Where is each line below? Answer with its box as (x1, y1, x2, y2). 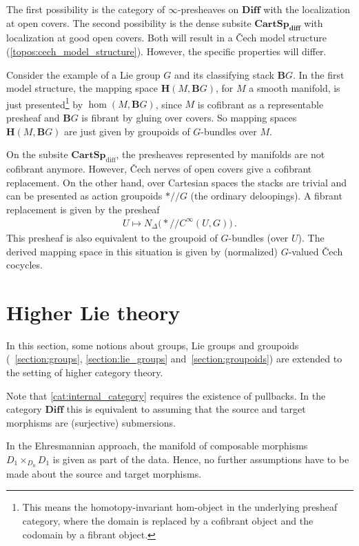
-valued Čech (288, 244, 343, 258)
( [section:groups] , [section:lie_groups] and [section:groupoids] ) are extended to (6, 351, 342, 366)
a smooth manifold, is (249, 81, 340, 95)
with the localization (263, 2, 350, 16)
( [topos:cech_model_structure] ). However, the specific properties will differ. (6, 43, 327, 58)
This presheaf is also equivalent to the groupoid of (6, 230, 218, 244)
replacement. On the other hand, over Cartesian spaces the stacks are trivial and (6, 175, 347, 189)
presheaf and (6, 110, 60, 125)
